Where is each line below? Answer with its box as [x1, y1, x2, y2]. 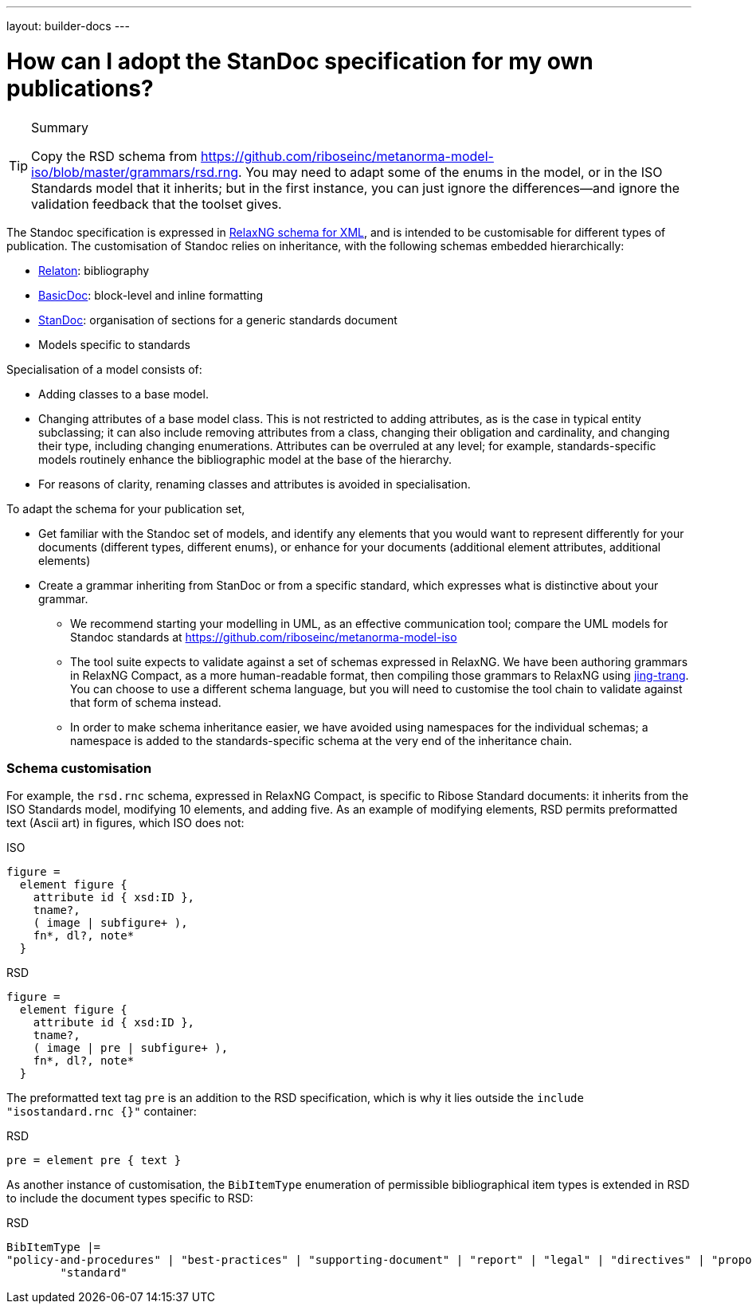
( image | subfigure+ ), [33, 916, 188, 930]
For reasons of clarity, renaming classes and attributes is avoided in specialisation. [38, 477, 471, 491]
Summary [31, 119, 89, 135]
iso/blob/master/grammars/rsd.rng [31, 163, 239, 180]
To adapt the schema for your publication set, [6, 501, 245, 516]
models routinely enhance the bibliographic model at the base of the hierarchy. [38, 452, 452, 466]
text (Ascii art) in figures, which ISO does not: [6, 816, 245, 830]
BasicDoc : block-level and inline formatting [38, 288, 264, 302]
